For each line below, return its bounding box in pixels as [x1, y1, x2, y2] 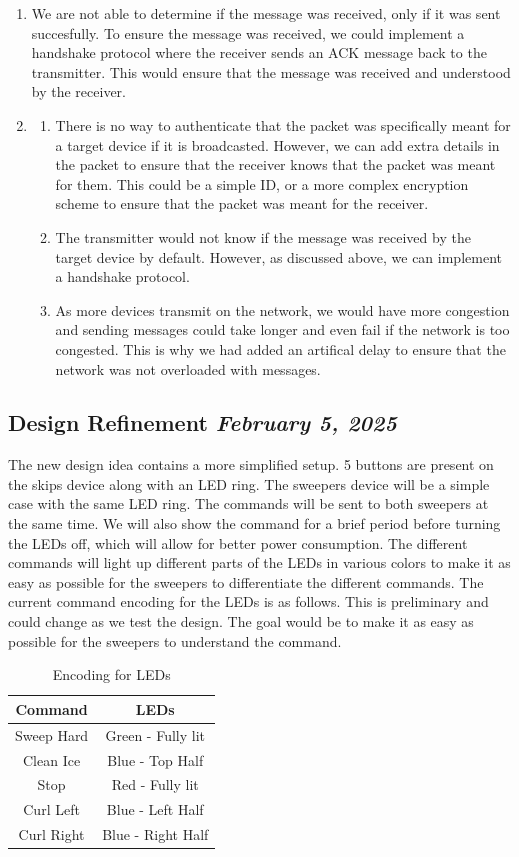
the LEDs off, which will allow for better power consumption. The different [8, 532, 468, 553]
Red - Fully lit [111, 774, 199, 795]
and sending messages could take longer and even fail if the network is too [55, 319, 510, 340]
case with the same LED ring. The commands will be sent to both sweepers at [8, 493, 489, 514]
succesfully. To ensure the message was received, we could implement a [31, 22, 465, 43]
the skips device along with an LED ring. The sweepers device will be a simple [8, 473, 490, 494]
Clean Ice [23, 749, 81, 770]
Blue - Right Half [102, 824, 209, 845]
